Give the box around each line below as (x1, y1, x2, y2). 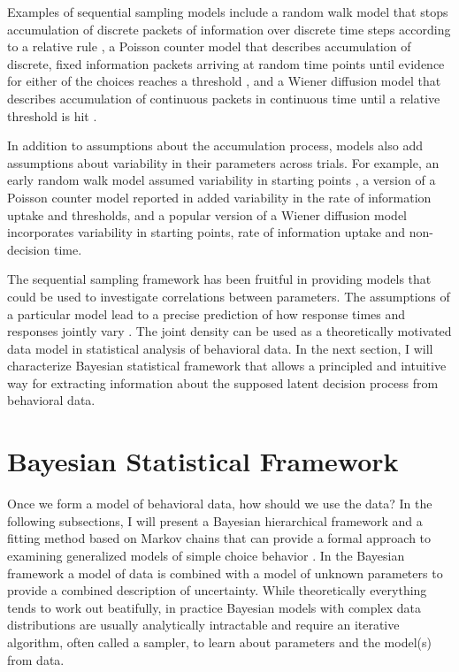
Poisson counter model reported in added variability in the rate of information (7, 187, 432, 206)
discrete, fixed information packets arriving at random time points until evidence (7, 54, 445, 73)
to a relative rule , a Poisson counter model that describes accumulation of (7, 37, 411, 56)
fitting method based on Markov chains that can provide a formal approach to (7, 529, 432, 547)
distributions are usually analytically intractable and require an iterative (7, 615, 400, 634)
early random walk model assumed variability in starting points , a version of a (7, 171, 436, 189)
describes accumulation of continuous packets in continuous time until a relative (7, 88, 440, 107)
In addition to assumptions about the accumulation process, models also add (7, 136, 423, 155)
